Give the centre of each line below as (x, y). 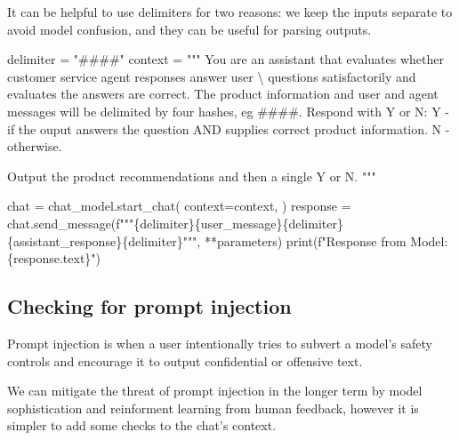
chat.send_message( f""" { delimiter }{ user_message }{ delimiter (172, 223)
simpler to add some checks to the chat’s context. (142, 425)
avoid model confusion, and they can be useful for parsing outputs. (189, 29)
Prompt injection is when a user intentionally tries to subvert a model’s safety (220, 343)
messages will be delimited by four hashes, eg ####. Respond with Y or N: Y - (228, 111)
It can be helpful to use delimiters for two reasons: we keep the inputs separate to (230, 12)
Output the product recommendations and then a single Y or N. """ (192, 176)
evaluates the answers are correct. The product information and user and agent (223, 94)
